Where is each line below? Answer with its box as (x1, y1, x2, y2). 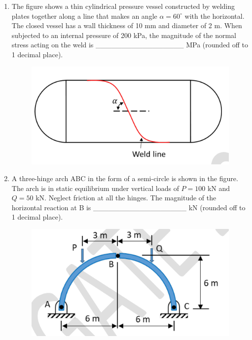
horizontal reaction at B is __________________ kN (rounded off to (11, 202, 246, 212)
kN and (207, 183, 230, 193)
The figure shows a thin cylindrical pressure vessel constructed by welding (11, 1, 235, 11)
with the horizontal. (184, 10, 245, 21)
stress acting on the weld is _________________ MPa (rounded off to (11, 39, 249, 50)
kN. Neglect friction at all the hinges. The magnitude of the (36, 192, 216, 203)
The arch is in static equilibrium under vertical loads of (11, 183, 179, 193)
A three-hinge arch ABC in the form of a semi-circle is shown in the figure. (11, 173, 238, 184)
